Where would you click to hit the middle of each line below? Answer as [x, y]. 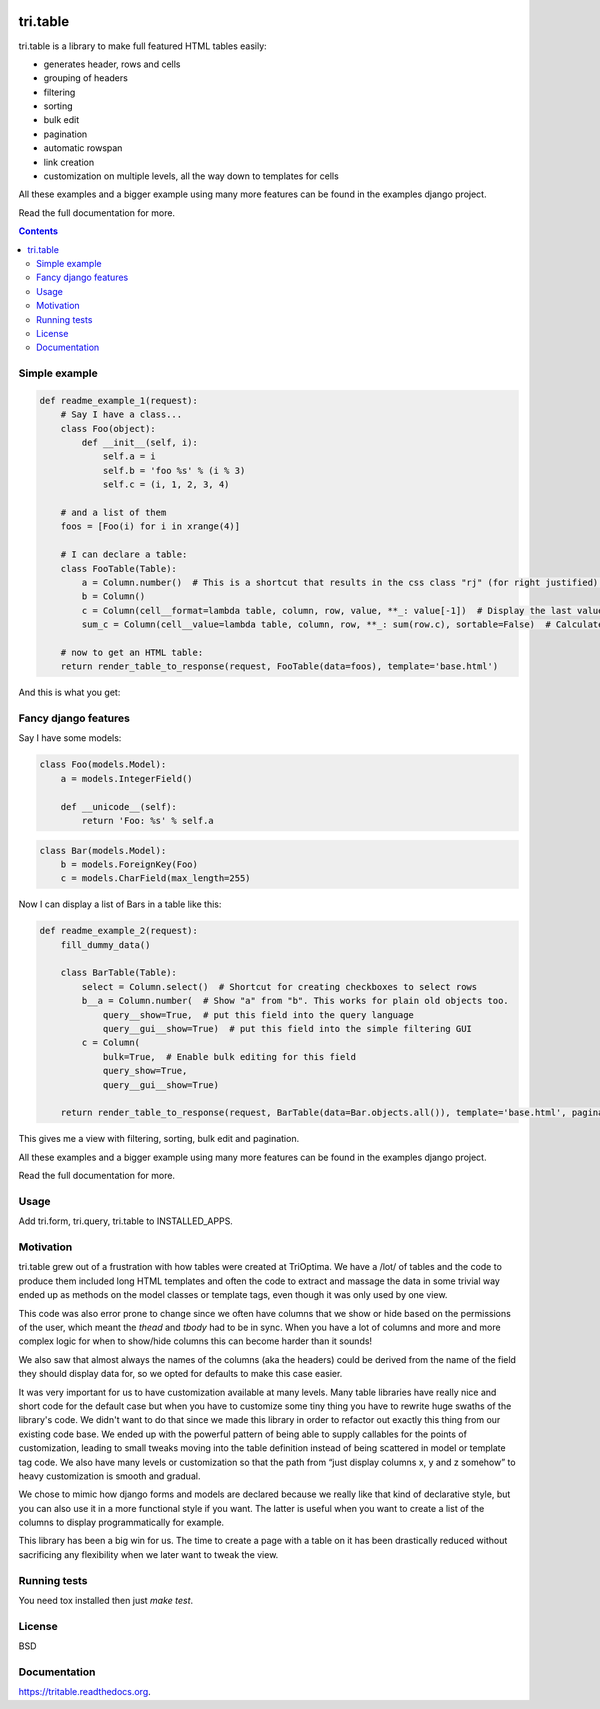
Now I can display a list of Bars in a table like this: [120, 904]
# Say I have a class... [121, 414]
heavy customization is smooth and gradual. [109, 1476]
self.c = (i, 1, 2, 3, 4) [166, 484]
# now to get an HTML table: [132, 652]
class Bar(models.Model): [103, 850]
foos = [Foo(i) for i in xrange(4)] [150, 526]
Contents [38, 231]
